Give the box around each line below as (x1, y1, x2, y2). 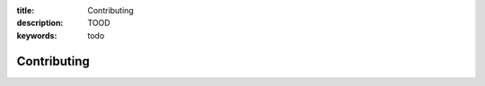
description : (16, 18, 64, 29)
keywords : (16, 30, 57, 40)
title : (16, 5, 35, 15)
